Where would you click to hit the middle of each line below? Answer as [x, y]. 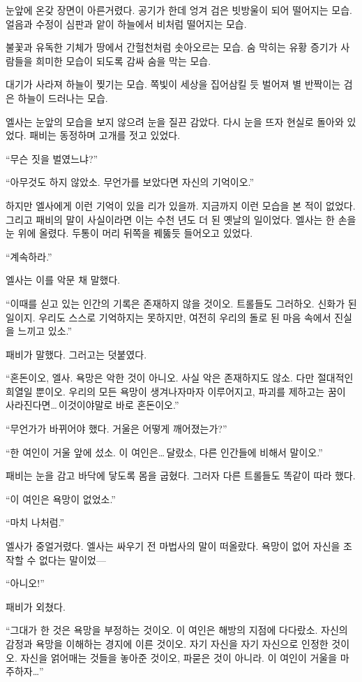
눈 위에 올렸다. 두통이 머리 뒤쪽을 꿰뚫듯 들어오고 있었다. [129, 233]
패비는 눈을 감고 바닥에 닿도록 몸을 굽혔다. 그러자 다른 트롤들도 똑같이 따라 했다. [181, 476]
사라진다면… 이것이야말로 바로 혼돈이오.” [92, 405]
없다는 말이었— [72, 559]
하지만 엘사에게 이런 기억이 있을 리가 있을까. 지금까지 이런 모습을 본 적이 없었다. [181, 205]
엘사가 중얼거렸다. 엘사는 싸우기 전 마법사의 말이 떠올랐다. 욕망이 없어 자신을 [173, 546]
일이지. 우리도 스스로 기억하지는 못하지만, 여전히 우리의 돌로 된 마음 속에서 [168, 317]
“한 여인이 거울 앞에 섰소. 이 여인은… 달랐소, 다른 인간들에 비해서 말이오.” [164, 452]
